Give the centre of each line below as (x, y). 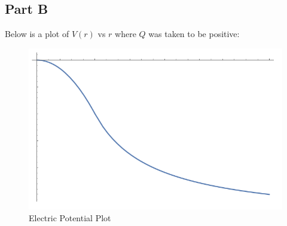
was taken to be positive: (194, 34)
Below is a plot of (37, 34)
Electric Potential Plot (70, 217)
